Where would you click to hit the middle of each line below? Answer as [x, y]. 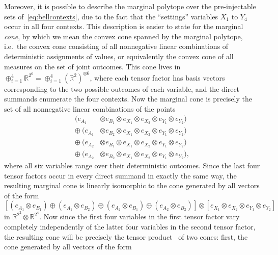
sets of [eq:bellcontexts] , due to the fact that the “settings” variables [111, 16]
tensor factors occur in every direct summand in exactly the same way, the [120, 175]
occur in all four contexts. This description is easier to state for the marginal [124, 26]
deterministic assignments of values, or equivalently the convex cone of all [119, 56]
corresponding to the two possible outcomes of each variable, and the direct [122, 88]
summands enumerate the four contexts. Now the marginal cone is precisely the [128, 99]
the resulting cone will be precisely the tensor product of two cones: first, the [126, 236]
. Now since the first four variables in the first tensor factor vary [140, 216]
